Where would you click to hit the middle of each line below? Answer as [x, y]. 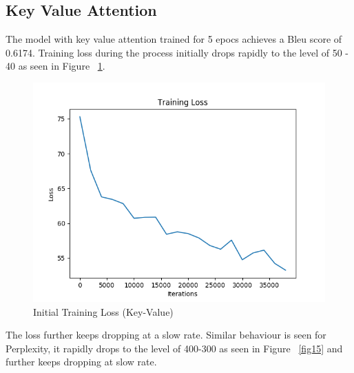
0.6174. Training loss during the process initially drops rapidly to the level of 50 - [177, 52]
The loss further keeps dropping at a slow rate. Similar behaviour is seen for [166, 335]
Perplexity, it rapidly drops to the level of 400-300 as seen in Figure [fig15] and [174, 348]
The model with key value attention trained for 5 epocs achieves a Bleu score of [174, 39]
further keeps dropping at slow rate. [81, 362]
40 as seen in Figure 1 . [55, 66]
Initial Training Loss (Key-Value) [103, 311]
